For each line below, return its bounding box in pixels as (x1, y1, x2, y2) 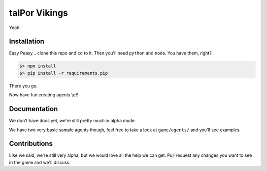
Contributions (9, 140, 53, 148)
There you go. (9, 83, 38, 88)
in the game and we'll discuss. (9, 159, 71, 165)
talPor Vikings (9, 7, 68, 18)
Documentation (9, 105, 58, 113)
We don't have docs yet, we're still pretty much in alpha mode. (9, 118, 136, 124)
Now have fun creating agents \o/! (9, 92, 79, 98)
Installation (9, 37, 44, 46)
